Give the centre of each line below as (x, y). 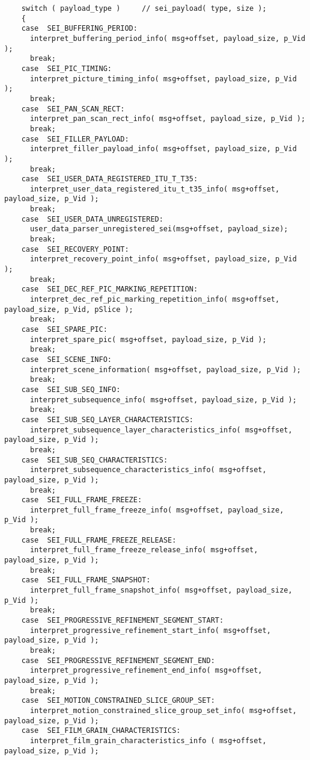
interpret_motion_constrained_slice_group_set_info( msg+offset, (163, 710)
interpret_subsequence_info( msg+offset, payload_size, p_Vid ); (163, 400)
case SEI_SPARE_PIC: (64, 329)
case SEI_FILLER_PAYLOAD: (75, 139)
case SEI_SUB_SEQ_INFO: (71, 389)
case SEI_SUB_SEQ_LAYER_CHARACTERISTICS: (107, 419)
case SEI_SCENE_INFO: (66, 359)
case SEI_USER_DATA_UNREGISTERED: (92, 219)
